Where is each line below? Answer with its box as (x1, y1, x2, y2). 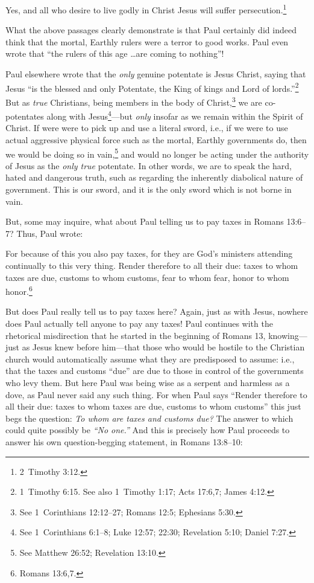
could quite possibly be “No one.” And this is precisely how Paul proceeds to (5, 424, 290, 436)
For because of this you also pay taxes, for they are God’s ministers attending (5, 247, 293, 260)
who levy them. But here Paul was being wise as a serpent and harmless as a (5, 376, 290, 388)
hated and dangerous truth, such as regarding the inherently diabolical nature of (5, 171, 303, 184)
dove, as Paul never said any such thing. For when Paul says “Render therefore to (5, 388, 307, 401)
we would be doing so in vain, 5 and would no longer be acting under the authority (5, 146, 309, 160)
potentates (5, 109, 44, 122)
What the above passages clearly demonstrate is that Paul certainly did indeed (5, 24, 297, 36)
